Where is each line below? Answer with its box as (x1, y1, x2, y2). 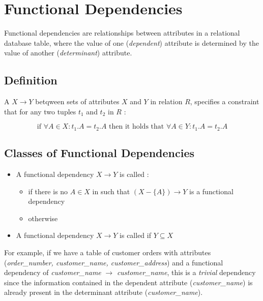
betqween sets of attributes (35, 96, 120, 107)
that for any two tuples (4, 106, 76, 116)
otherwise (28, 213, 58, 223)
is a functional (189, 186, 233, 196)
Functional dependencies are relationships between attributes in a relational (4, 27, 240, 38)
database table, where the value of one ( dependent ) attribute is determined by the (4, 37, 259, 48)
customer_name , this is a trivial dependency (116, 267, 256, 278)
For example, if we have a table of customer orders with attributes (4, 247, 211, 257)
